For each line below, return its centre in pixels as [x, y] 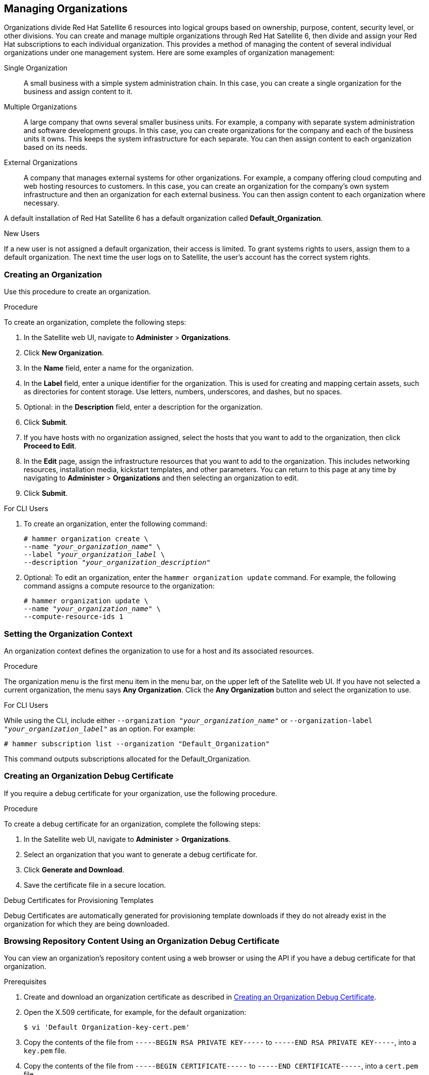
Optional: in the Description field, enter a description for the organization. [143, 407]
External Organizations [41, 163]
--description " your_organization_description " [117, 563]
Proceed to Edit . [50, 446]
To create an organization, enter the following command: [115, 524]
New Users [22, 234]
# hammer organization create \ [86, 539]
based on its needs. [55, 147]
